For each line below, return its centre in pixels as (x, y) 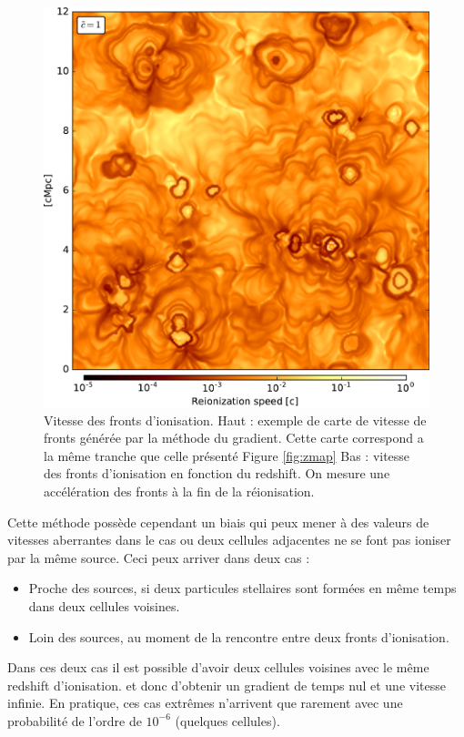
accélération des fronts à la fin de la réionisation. (179, 491)
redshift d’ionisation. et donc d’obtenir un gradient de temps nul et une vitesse (227, 685)
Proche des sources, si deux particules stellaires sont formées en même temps (242, 588)
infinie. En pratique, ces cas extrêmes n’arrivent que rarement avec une (205, 703)
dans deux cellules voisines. (104, 605)
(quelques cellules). (227, 720)
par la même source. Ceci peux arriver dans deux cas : (159, 557)
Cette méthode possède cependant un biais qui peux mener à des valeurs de (218, 522)
